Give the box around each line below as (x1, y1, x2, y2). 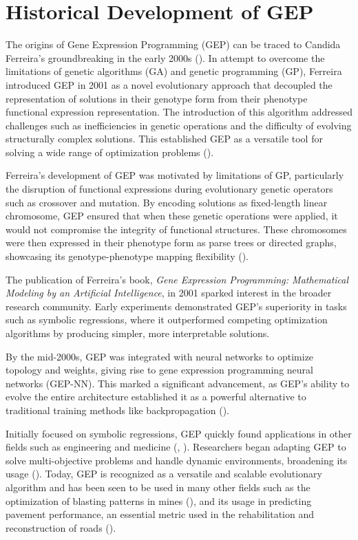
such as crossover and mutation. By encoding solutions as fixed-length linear (6, 195, 328, 209)
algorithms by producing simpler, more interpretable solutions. (6, 326, 270, 340)
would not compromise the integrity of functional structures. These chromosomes (6, 222, 347, 236)
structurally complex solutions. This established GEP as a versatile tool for (6, 131, 323, 146)
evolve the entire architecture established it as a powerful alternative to (6, 389, 306, 404)
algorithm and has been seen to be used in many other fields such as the (6, 479, 310, 494)
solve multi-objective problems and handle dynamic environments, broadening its (6, 453, 348, 467)
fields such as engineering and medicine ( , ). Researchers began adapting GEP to (6, 440, 346, 454)
